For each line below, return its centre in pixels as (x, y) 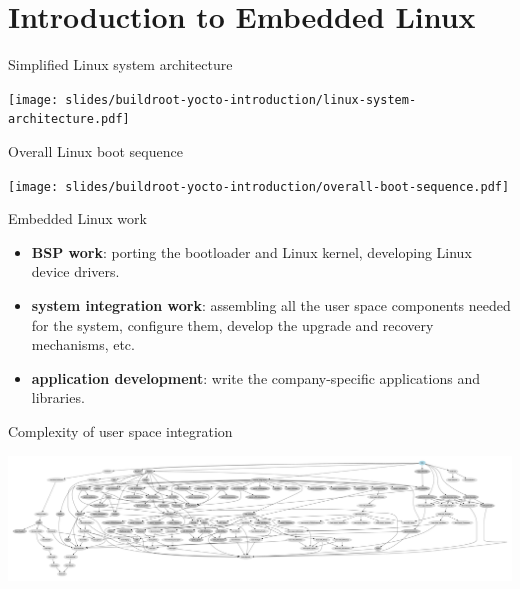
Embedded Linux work (77, 218)
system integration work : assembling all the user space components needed (271, 305)
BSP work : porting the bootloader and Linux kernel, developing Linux (251, 251)
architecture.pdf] (69, 119)
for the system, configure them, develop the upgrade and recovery (232, 324)
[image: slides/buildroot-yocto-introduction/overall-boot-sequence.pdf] (259, 186)
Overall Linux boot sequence (95, 151)
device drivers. (75, 271)
